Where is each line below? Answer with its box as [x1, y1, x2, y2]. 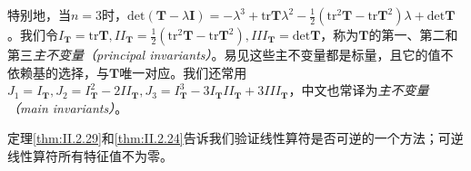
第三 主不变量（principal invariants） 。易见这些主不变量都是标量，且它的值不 [7, 45, 454, 63]
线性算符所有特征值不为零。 [7, 146, 173, 165]
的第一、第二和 [368, 25, 458, 43]
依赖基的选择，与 [7, 62, 109, 81]
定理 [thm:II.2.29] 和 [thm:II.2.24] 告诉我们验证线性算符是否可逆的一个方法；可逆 [7, 128, 464, 147]
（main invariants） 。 [7, 98, 128, 117]
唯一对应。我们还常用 [119, 62, 247, 81]
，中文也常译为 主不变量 [288, 81, 429, 100]
